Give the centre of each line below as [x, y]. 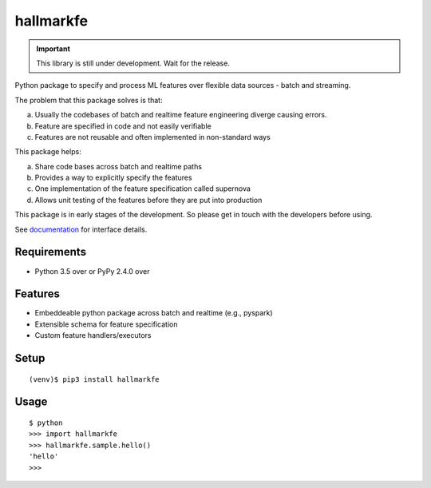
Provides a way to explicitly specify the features [113, 178]
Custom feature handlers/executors [93, 335]
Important [53, 49]
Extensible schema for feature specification [106, 324]
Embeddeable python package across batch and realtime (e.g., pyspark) [154, 313]
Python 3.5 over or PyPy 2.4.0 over [92, 271]
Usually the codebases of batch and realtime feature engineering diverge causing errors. [181, 115]
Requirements [51, 252]
